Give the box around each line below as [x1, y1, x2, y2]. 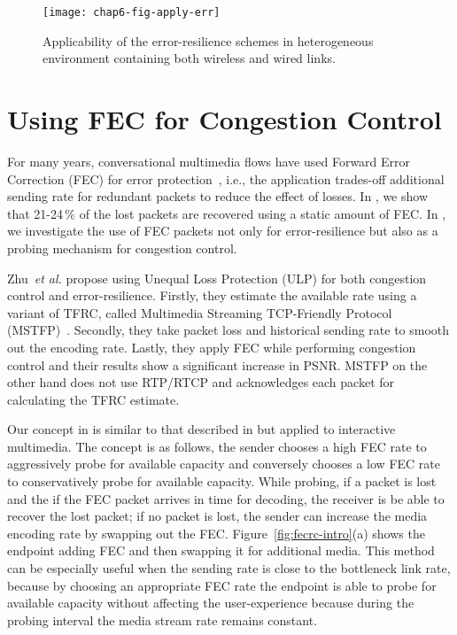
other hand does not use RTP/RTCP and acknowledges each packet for [7, 373, 395, 391]
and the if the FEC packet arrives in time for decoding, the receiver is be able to [7, 489, 445, 507]
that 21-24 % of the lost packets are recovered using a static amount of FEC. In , [7, 204, 446, 222]
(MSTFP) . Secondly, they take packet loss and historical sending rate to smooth [7, 321, 450, 339]
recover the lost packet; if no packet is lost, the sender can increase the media [7, 507, 428, 525]
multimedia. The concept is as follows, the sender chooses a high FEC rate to [7, 437, 427, 455]
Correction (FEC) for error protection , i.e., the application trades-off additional [7, 169, 445, 188]
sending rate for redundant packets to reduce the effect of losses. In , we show [7, 187, 428, 205]
